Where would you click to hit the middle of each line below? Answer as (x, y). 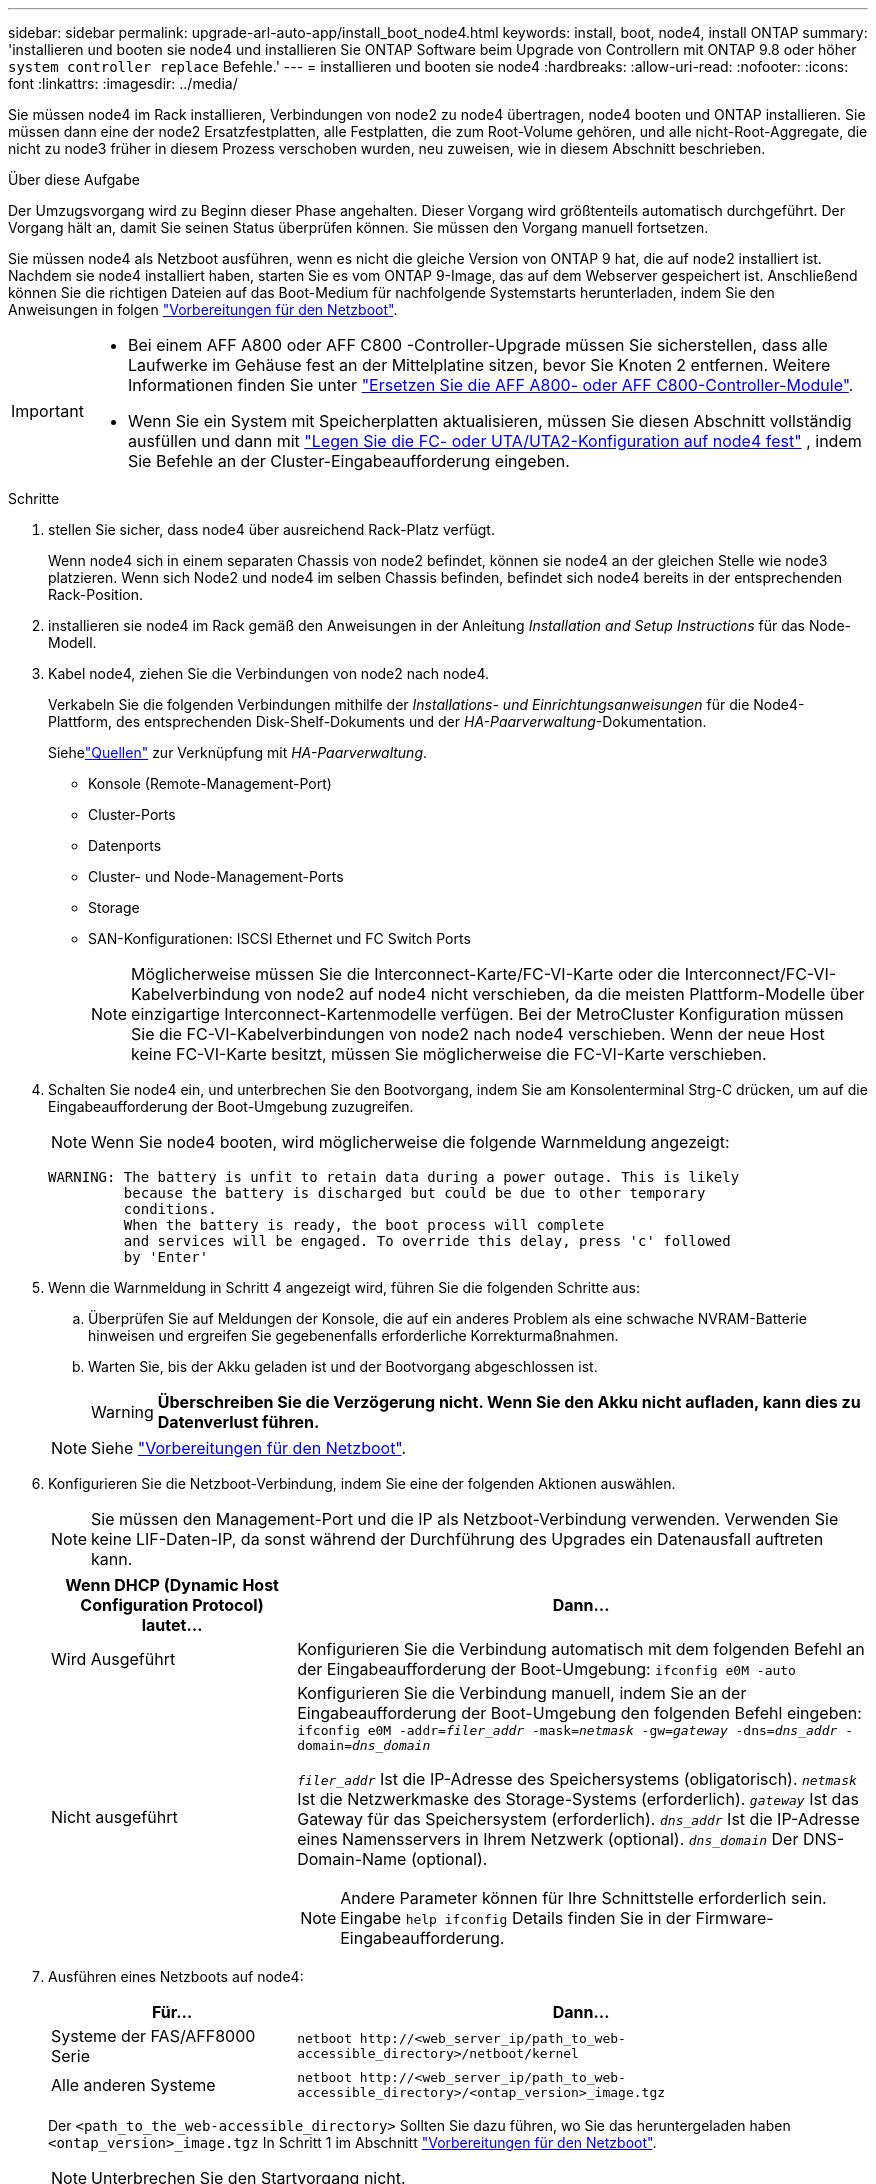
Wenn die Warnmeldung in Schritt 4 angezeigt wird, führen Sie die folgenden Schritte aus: (344, 1287)
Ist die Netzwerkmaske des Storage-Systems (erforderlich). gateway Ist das (578, 1799)
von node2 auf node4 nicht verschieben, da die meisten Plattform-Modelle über (564, 994)
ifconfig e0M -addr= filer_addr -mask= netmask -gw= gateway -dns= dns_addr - (575, 1730)
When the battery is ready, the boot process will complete (364, 1225)
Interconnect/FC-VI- (760, 974)
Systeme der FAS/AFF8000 (153, 2036)
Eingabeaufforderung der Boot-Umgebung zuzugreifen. (231, 1106)
